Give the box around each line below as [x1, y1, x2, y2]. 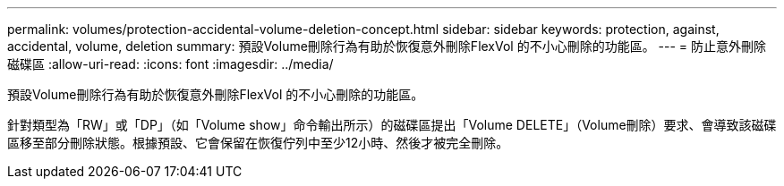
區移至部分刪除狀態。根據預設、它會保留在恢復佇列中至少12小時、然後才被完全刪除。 [7, 135, 509, 150]
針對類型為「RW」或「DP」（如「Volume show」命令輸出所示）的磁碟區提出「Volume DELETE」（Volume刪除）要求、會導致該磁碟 [7, 117, 777, 132]
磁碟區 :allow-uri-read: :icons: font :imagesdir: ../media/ [7, 56, 334, 72]
